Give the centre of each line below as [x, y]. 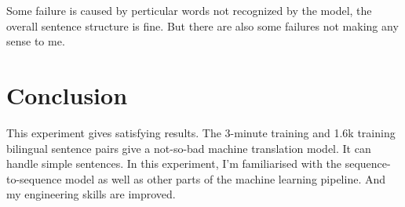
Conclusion [67, 94]
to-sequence [34, 178]
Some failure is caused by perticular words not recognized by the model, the [189, 10]
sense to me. [36, 41]
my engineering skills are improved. [91, 194]
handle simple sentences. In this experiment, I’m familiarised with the [174, 163]
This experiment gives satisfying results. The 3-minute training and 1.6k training [201, 132]
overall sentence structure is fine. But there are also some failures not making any [202, 25]
